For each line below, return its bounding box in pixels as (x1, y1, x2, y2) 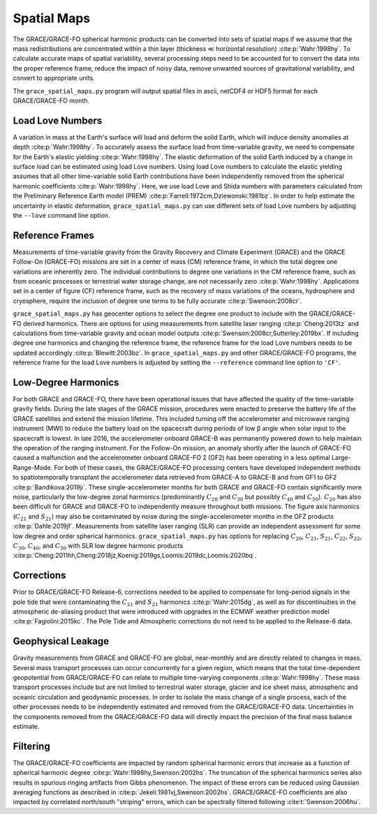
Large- (332, 454, 352, 462)
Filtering (13, 740, 50, 752)
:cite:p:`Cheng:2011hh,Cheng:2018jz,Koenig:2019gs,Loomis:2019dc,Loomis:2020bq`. (13, 552, 257, 560)
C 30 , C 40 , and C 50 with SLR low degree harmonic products (13, 541, 184, 552)
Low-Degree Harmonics (13, 376, 119, 388)
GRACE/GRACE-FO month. (13, 96, 90, 105)
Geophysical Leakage (13, 635, 110, 647)
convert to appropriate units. (13, 74, 96, 82)
